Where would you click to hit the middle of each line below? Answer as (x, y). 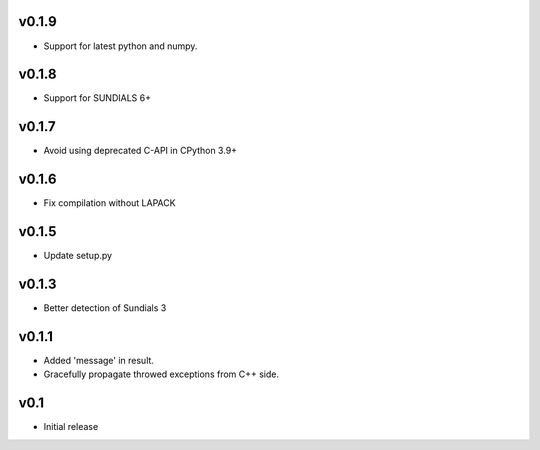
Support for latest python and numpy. (120, 46)
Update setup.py (78, 256)
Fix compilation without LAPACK (109, 203)
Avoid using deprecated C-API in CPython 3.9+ (140, 151)
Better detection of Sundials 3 (105, 308)
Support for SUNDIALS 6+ (97, 98)
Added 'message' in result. (99, 360)
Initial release (71, 427)
